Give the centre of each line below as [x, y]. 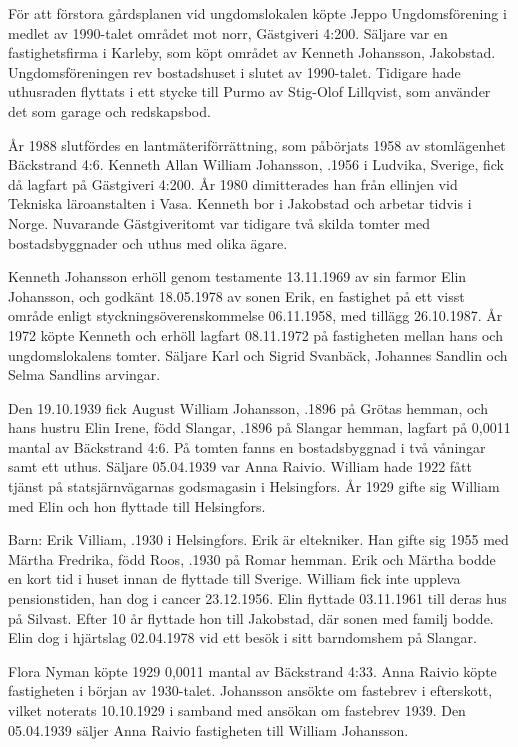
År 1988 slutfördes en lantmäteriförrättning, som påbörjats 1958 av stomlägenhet [257, 144]
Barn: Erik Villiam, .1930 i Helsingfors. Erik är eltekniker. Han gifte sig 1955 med [258, 539]
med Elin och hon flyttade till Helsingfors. [137, 505]
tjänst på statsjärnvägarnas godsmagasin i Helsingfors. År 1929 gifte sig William [254, 486]
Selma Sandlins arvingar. [84, 374]
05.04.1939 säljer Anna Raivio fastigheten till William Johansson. [208, 729]
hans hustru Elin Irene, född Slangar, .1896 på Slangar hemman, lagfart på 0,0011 [259, 427]
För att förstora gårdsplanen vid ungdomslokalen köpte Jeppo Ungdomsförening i [257, 13]
